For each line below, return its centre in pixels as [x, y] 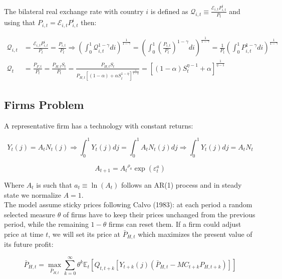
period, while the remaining [46, 224]
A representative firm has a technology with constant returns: [99, 125]
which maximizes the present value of [195, 234]
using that [20, 22]
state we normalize [33, 194]
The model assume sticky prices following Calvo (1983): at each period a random [128, 204]
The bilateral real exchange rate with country [74, 11]
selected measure [30, 214]
